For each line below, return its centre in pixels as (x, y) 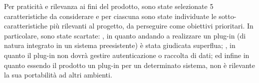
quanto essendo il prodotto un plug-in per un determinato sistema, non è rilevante (129, 65)
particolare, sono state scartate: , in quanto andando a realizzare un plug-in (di (125, 35)
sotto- (228, 16)
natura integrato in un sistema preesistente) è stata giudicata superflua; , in (120, 45)
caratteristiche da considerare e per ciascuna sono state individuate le (110, 16)
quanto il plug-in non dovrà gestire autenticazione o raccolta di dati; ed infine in (127, 55)
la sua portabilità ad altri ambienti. (58, 75)
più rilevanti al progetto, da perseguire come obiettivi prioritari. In (151, 26)
